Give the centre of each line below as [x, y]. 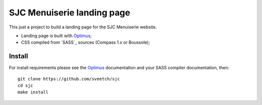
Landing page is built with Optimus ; [57, 36]
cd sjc [25, 86]
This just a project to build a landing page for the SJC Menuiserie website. [83, 27]
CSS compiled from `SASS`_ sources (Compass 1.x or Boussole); [86, 42]
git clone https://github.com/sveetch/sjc [69, 79]
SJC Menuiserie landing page [70, 13]
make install [33, 92]
